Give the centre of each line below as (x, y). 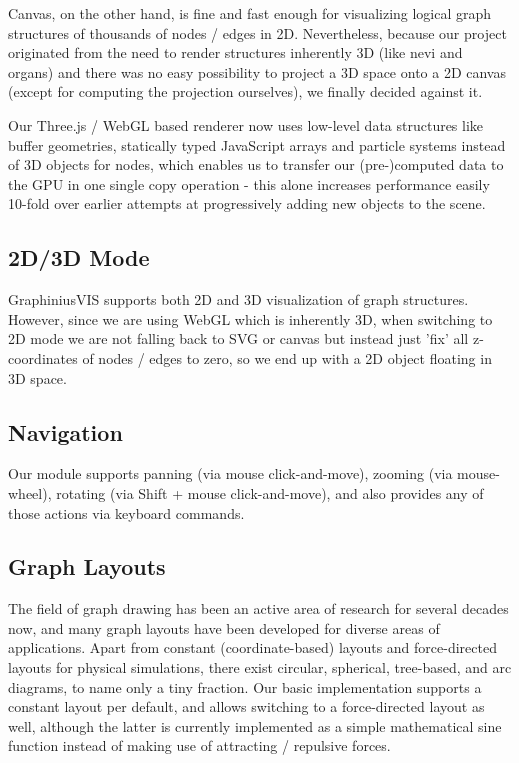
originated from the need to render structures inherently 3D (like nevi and (235, 52)
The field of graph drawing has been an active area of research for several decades (258, 608)
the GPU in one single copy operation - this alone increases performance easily (249, 183)
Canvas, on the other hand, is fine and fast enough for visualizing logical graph (250, 13)
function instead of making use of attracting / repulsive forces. (199, 745)
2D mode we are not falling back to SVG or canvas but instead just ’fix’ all (238, 338)
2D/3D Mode (79, 257)
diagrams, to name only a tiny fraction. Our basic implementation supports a (245, 686)
